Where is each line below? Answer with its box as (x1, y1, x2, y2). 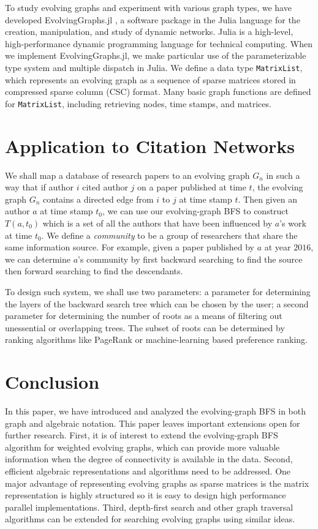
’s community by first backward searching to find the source (78, 252, 303, 265)
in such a (266, 168, 300, 181)
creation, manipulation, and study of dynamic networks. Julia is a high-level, (5, 25, 293, 38)
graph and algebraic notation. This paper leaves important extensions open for (5, 416, 300, 429)
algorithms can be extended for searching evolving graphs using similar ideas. (5, 512, 295, 525)
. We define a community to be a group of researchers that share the (41, 228, 298, 241)
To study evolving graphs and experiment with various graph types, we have (5, 1, 292, 13)
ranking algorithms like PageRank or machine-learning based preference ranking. (5, 333, 308, 346)
